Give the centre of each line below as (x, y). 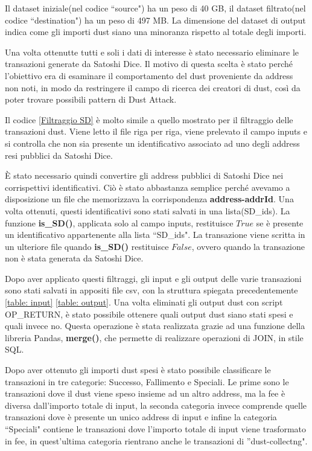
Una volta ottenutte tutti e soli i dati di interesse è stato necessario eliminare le (152, 52)
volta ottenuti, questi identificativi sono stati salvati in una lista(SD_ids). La (148, 210)
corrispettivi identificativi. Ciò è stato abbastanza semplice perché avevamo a (148, 187)
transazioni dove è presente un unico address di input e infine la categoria (141, 417)
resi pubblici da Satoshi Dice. (59, 155)
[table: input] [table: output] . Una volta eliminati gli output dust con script (144, 302)
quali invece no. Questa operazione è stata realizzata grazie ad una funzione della (155, 326)
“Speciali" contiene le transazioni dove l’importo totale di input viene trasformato (156, 429)
